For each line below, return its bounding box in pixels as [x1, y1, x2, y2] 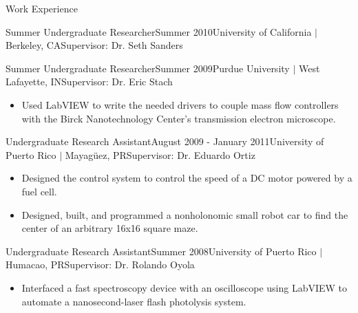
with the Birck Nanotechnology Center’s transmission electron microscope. [21, 111, 336, 125]
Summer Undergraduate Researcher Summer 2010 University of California [6, 24, 312, 39]
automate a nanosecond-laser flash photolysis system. [21, 294, 246, 308]
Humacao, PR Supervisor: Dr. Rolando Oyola [6, 257, 195, 272]
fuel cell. [21, 184, 57, 198]
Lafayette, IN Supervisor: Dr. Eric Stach [6, 74, 173, 89]
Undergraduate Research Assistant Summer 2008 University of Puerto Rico [6, 244, 317, 258]
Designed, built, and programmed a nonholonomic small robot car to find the [21, 207, 348, 222]
